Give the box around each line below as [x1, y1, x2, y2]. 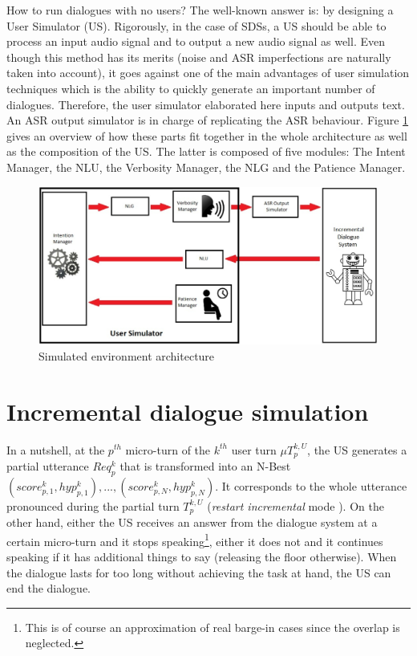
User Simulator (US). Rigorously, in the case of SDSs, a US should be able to [6, 17, 387, 34]
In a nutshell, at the [6, 441, 105, 458]
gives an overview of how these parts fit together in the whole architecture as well [6, 127, 407, 144]
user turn [231, 441, 277, 458]
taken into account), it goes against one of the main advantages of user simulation [6, 64, 410, 81]
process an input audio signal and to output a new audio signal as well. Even [6, 33, 385, 50]
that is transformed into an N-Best [119, 457, 291, 474]
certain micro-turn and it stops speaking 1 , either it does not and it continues [6, 530, 383, 549]
